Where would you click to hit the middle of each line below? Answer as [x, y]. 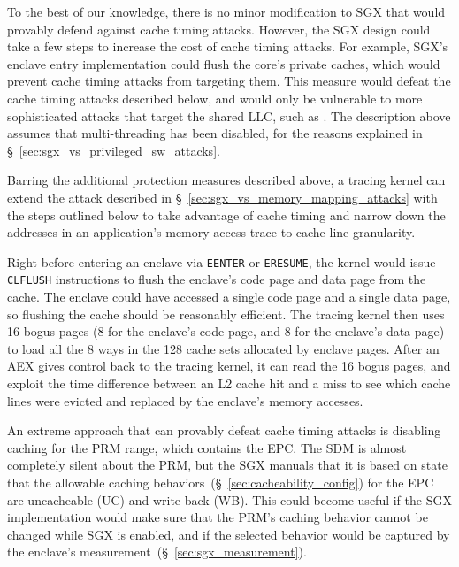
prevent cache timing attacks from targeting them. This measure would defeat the [229, 81]
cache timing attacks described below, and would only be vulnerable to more [215, 98]
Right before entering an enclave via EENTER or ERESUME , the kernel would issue [222, 261]
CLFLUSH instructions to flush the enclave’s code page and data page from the [217, 279]
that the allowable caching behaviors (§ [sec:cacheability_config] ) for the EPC [221, 482]
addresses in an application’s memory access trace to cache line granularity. [211, 232]
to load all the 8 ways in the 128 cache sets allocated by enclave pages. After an [223, 348]
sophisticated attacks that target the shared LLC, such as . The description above [229, 115]
